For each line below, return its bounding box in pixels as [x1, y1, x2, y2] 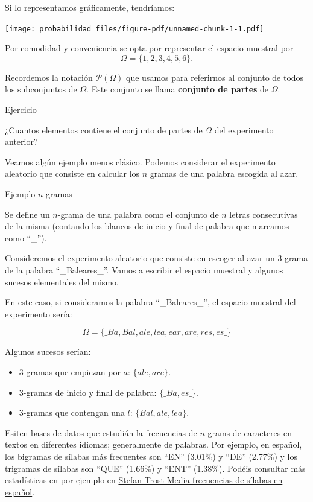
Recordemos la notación [5, 71, 93, 83]
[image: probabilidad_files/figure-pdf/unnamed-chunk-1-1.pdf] [5, 24, 264, 33]
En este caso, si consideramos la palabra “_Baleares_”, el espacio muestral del [5, 296, 296, 308]
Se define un [5, 208, 50, 220]
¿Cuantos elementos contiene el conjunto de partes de [5, 123, 203, 136]
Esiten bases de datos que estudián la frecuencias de [5, 426, 197, 439]
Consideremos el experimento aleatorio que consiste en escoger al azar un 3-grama [5, 252, 308, 264]
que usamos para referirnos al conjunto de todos [126, 71, 304, 83]
